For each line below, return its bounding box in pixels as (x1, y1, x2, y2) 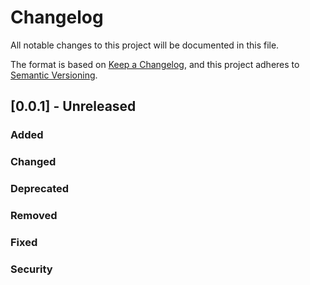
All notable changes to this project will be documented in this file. (10, 39, 280, 51)
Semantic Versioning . (10, 69, 98, 81)
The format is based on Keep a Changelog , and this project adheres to (10, 58, 300, 70)
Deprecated (10, 182, 70, 196)
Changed (10, 155, 57, 169)
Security (10, 262, 53, 276)
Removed (10, 209, 58, 223)
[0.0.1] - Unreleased (10, 98, 137, 115)
